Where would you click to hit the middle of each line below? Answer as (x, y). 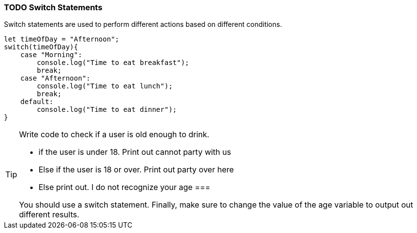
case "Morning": (51, 55)
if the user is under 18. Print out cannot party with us (135, 152)
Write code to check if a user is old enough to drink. (114, 135)
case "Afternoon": (55, 78)
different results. (49, 215)
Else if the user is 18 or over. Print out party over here (136, 170)
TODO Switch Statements (53, 7)
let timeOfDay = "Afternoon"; (62, 39)
